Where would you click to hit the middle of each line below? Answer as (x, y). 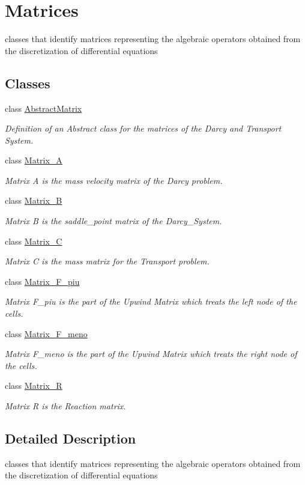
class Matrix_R (34, 386)
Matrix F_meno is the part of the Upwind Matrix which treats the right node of (151, 354)
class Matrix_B (34, 200)
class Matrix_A (34, 160)
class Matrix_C (34, 241)
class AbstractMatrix (44, 108)
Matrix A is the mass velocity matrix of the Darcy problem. (114, 180)
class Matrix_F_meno (46, 333)
